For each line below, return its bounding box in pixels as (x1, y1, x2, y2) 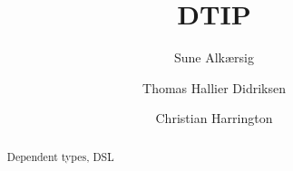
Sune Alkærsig (173, 48, 255, 67)
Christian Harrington (155, 109, 273, 128)
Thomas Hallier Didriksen (142, 78, 286, 97)
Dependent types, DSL (6, 148, 114, 164)
